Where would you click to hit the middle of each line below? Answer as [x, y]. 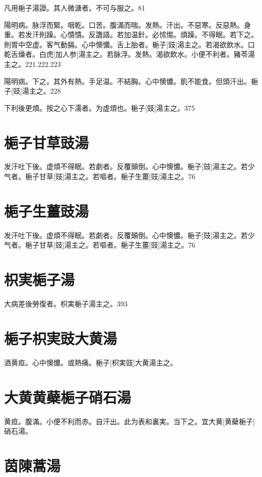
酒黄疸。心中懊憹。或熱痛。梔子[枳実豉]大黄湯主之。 [91, 362]
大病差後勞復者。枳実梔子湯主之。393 [66, 304]
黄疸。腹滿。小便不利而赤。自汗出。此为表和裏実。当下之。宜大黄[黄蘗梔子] [129, 421]
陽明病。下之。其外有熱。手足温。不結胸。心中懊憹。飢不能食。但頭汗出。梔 [131, 81]
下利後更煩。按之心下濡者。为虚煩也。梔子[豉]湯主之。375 [100, 107]
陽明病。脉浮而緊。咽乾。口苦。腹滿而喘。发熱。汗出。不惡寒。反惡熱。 [124, 24]
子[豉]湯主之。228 [32, 91]
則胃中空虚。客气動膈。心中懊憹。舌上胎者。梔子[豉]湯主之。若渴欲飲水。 [126, 44]
